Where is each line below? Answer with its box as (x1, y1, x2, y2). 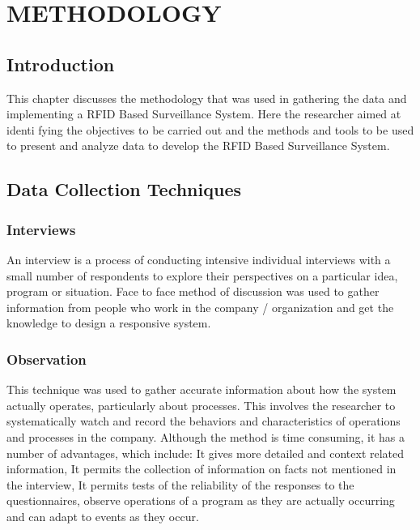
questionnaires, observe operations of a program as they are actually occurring (6, 492, 395, 509)
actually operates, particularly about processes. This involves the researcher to (6, 396, 396, 413)
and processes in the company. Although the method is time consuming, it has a (6, 428, 405, 445)
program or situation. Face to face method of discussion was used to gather (6, 283, 380, 300)
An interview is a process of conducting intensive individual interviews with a (6, 250, 391, 267)
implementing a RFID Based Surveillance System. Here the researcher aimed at (6, 105, 401, 122)
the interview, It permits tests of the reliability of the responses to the (6, 476, 354, 493)
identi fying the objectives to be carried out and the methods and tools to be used (6, 121, 414, 138)
